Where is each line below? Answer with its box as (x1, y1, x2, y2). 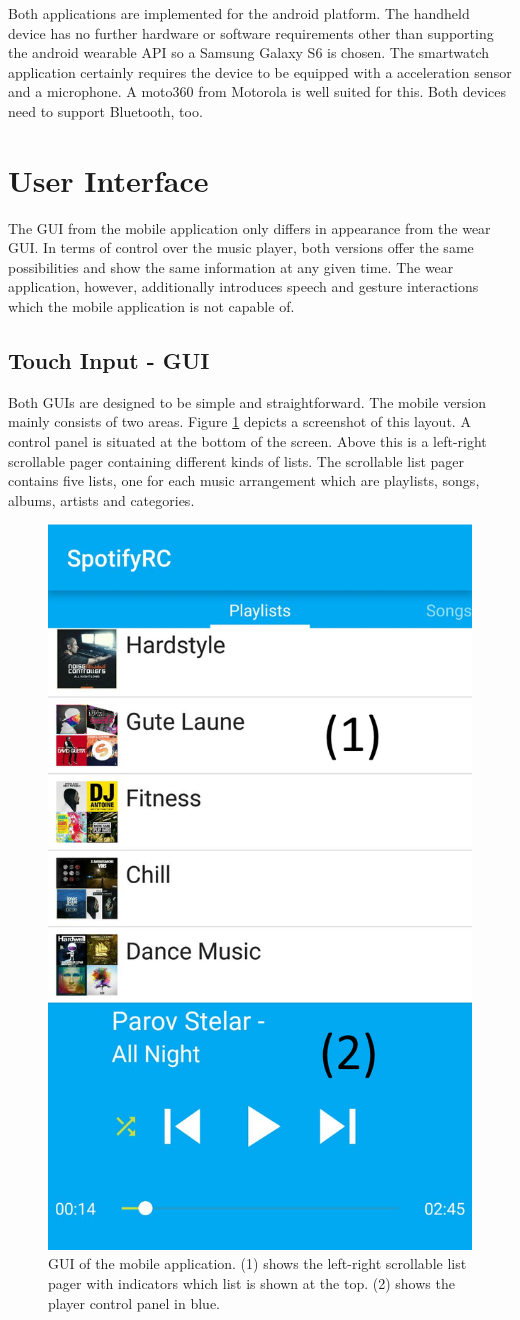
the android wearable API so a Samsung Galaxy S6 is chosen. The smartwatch (8, 42, 490, 63)
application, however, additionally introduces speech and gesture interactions (8, 276, 479, 297)
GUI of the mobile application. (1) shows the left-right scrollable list (48, 1253, 467, 1274)
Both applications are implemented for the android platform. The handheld (8, 3, 470, 23)
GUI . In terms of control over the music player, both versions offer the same (8, 237, 474, 258)
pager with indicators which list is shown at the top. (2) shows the (48, 1272, 455, 1293)
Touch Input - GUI (8, 345, 210, 376)
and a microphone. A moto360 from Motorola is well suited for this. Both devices (8, 81, 507, 102)
